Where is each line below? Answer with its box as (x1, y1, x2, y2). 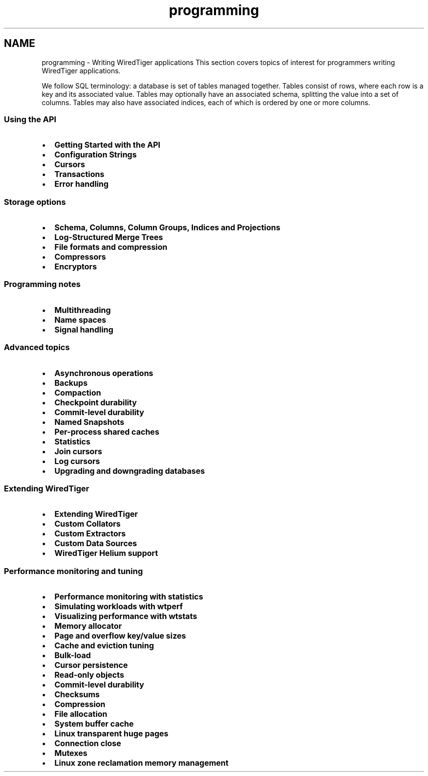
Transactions (54, 169, 105, 179)
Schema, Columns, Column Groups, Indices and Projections (54, 222, 280, 233)
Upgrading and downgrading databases (54, 466, 205, 476)
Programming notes (4, 279, 81, 289)
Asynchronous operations (54, 368, 153, 378)
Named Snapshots (54, 417, 125, 427)
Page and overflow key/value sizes (54, 631, 186, 641)
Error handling (54, 179, 109, 189)
